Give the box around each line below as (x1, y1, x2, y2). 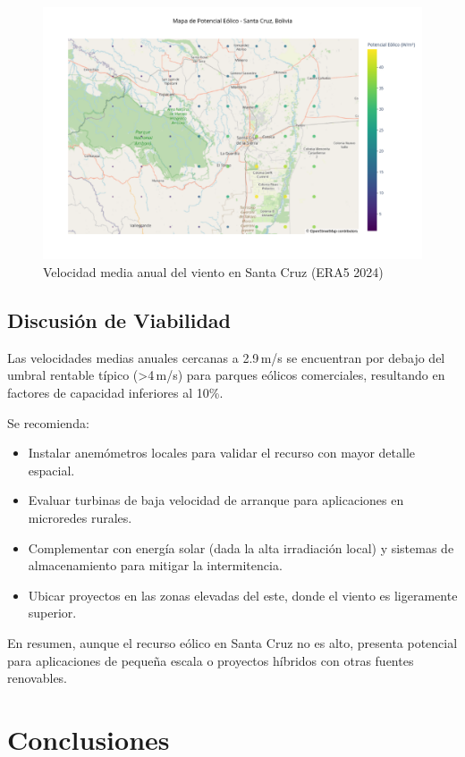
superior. (28, 603, 77, 622)
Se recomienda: (7, 413, 89, 432)
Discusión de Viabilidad (7, 306, 231, 333)
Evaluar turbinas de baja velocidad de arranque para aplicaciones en (28, 491, 404, 509)
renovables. (7, 669, 68, 687)
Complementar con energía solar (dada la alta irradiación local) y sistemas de (28, 538, 454, 557)
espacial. (28, 460, 75, 479)
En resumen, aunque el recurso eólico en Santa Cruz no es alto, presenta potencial (7, 633, 458, 652)
